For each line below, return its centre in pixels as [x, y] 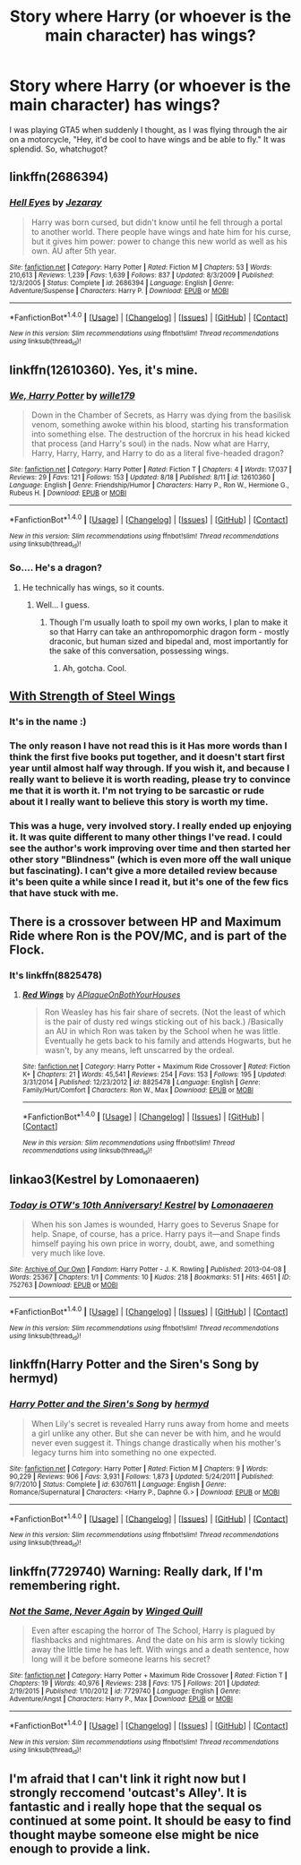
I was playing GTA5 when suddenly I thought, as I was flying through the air [149, 130]
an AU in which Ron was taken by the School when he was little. [162, 1032]
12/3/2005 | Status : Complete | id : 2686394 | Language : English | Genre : [122, 283]
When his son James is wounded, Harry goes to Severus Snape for [155, 1224]
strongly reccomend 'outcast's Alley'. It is [129, 1793]
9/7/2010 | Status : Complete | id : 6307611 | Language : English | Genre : [118, 1484]
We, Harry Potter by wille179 [73, 395]
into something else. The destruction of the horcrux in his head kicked [160, 434]
